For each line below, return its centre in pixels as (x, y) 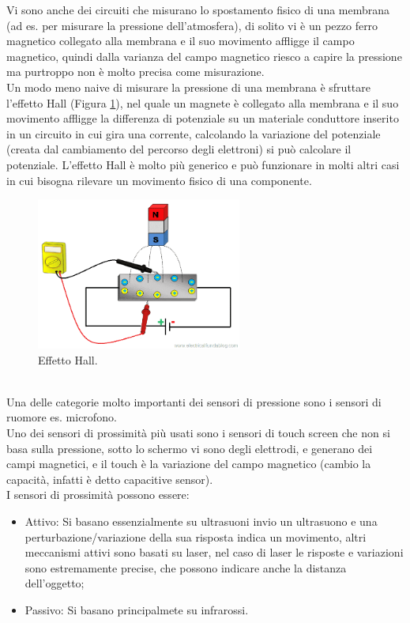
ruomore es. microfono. (62, 417)
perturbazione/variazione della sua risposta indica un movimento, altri (196, 536)
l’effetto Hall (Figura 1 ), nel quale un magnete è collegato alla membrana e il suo (203, 102)
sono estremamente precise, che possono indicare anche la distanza (186, 567)
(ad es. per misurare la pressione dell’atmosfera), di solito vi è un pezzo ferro (192, 25)
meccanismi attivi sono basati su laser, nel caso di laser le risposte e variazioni (214, 552)
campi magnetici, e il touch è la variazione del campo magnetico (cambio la (189, 464)
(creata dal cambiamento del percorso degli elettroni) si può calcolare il (179, 149)
